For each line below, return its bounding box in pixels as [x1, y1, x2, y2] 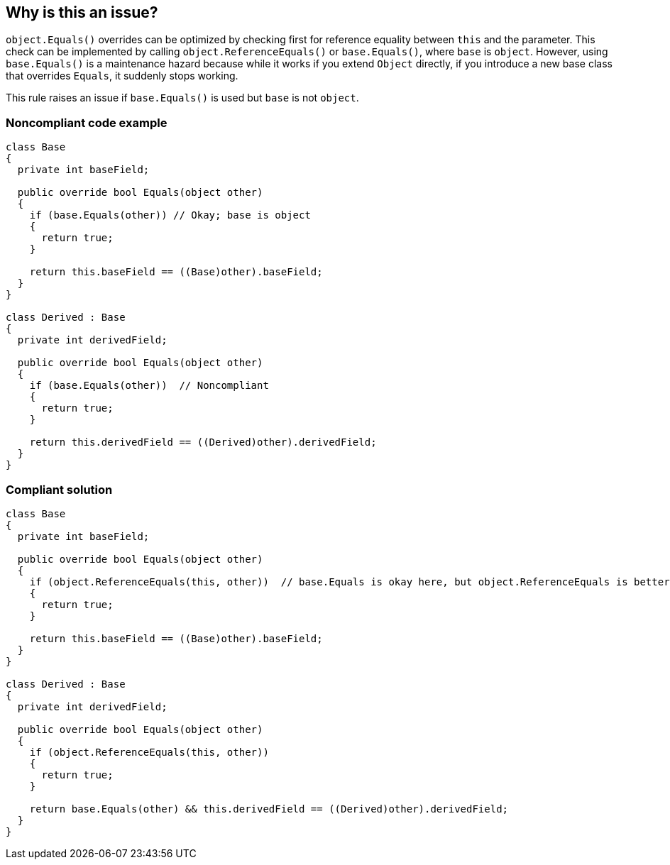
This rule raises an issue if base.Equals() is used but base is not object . [6, 92, 359, 104]
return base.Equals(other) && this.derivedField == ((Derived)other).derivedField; [29, 803, 509, 815]
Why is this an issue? [6, 4, 158, 21]
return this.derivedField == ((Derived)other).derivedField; [29, 436, 377, 448]
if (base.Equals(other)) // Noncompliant [29, 380, 269, 392]
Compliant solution [6, 482, 113, 497]
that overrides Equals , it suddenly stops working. [6, 70, 238, 82]
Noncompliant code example [6, 115, 167, 130]
